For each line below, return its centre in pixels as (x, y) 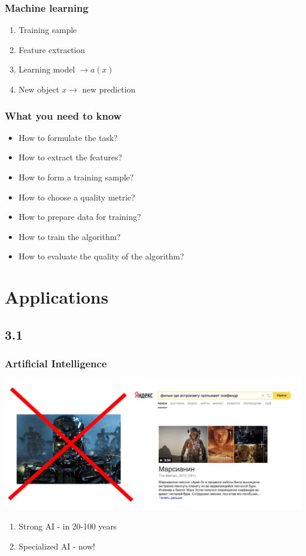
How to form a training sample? (76, 177)
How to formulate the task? (68, 137)
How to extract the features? (70, 157)
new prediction (109, 89)
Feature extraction (52, 49)
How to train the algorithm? (69, 236)
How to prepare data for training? (80, 217)
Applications (57, 297)
